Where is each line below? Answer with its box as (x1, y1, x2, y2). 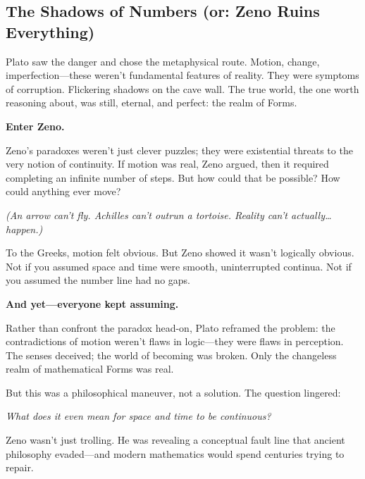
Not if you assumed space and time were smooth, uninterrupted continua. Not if (6, 259, 352, 273)
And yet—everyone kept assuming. (6, 296, 179, 311)
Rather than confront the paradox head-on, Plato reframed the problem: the (6, 320, 335, 335)
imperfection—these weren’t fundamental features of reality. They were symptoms (6, 68, 359, 82)
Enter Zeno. (6, 118, 65, 133)
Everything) (6, 20, 95, 42)
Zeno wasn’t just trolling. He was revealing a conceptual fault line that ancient (6, 433, 345, 447)
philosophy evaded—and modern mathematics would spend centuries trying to (6, 446, 345, 461)
